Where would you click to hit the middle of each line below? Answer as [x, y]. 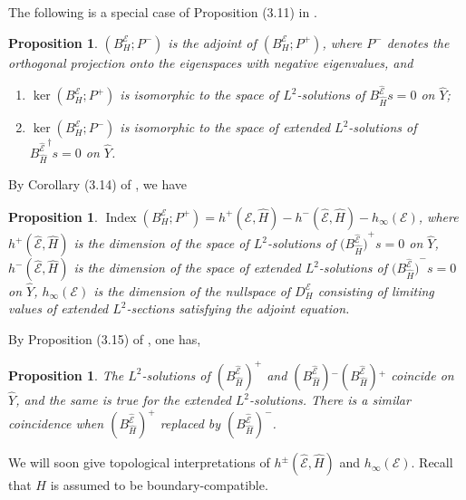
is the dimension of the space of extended [187, 268]
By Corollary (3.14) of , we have [98, 184]
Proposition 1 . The [66, 375]
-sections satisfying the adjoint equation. [238, 308]
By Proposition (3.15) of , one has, [105, 338]
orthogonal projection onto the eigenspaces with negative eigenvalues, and [211, 62]
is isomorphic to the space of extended [225, 127]
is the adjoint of [212, 42]
